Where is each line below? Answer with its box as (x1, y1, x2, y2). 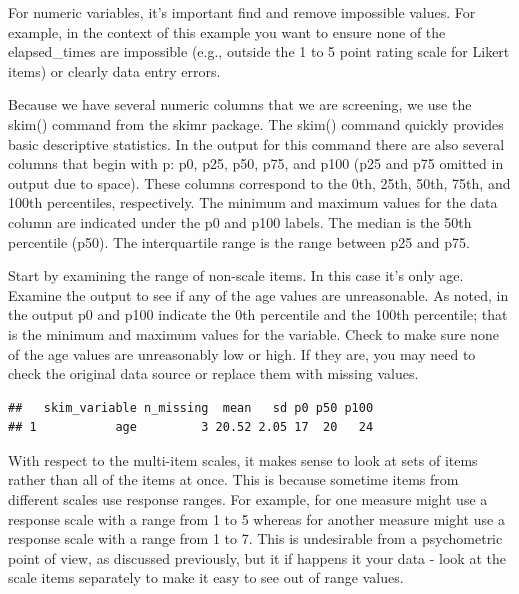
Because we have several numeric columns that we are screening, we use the (8, 94, 472, 115)
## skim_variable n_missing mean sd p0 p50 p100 (8, 400, 374, 415)
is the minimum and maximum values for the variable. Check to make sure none (8, 323, 500, 344)
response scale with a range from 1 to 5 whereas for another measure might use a (8, 508, 505, 529)
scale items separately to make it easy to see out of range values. (8, 567, 404, 588)
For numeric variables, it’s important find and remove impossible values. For (8, 2, 476, 22)
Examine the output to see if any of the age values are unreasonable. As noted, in (8, 284, 509, 305)
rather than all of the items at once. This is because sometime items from (8, 469, 459, 490)
